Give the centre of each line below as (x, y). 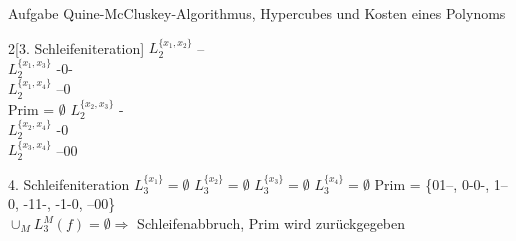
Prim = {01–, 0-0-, (432, 183)
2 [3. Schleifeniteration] (76, 47)
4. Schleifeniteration (69, 183)
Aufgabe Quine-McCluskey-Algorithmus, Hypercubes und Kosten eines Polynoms (257, 13)
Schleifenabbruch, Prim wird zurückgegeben (271, 223)
